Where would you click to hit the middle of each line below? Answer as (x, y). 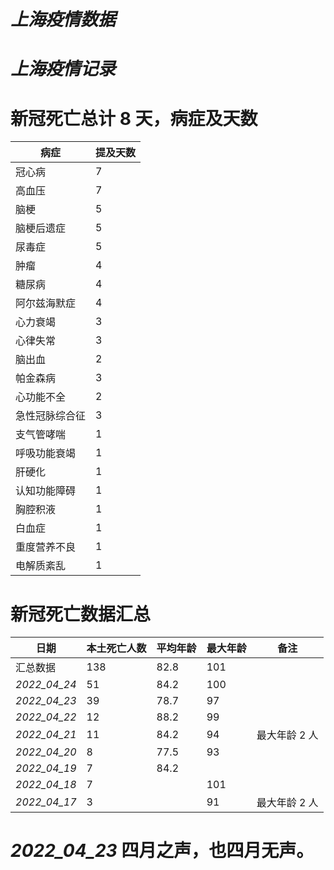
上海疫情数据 (63, 19)
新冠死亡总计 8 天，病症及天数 (134, 118)
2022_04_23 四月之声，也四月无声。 (162, 851)
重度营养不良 (46, 547)
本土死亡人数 (116, 648)
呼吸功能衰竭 (46, 453)
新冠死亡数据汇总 (81, 614)
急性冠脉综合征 (51, 416)
